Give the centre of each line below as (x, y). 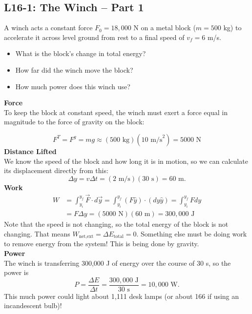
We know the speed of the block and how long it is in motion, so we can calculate (126, 161)
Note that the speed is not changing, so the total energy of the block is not (116, 224)
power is (16, 272)
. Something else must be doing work (192, 233)
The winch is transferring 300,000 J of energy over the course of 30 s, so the (117, 263)
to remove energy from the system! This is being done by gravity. (102, 244)
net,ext (86, 237)
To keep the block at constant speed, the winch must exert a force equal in (116, 112)
